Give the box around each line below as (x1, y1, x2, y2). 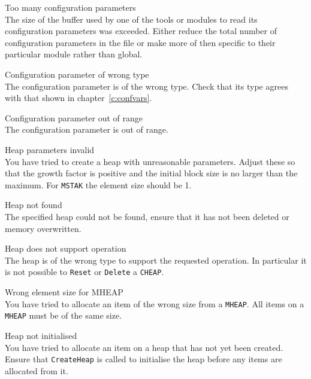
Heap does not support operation (5, 242, 126, 255)
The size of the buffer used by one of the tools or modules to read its (5, 13, 258, 25)
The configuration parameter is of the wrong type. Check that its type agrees (5, 80, 288, 92)
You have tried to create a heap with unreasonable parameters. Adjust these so (5, 155, 295, 167)
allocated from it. (5, 364, 68, 377)
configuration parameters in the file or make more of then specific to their (5, 36, 276, 48)
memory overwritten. (5, 222, 81, 234)
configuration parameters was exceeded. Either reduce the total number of (5, 25, 277, 37)
